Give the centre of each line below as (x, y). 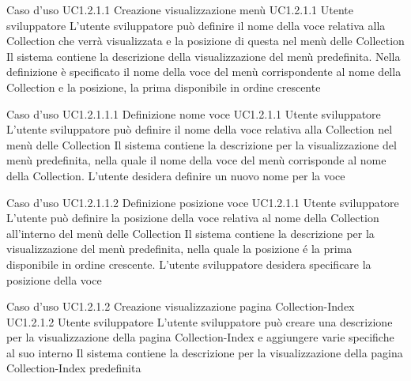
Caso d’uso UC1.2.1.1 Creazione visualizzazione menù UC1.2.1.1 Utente (180, 9)
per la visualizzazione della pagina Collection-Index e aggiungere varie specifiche (200, 337)
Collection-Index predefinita (74, 368)
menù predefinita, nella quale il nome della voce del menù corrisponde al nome (196, 160)
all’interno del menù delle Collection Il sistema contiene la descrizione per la (190, 233)
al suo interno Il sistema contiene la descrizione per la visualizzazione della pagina (205, 352)
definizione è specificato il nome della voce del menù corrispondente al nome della (204, 72)
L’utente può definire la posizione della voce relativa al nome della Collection (193, 218)
